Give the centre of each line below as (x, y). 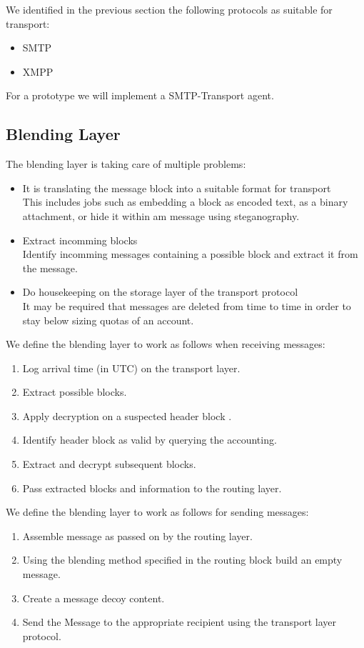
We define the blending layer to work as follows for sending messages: (157, 512)
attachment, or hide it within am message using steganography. (161, 215)
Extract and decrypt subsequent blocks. (109, 464)
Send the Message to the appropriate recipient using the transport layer (180, 622)
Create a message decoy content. (93, 598)
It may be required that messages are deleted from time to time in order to (187, 305)
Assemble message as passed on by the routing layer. (137, 535)
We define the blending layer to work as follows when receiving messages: (166, 344)
